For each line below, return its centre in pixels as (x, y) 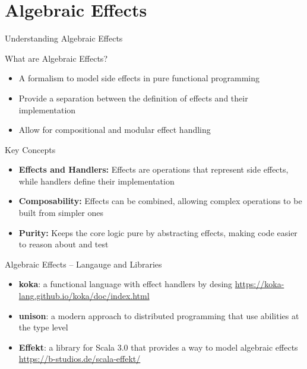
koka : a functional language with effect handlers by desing (126, 284)
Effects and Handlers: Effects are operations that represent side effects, (153, 169)
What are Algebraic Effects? (56, 58)
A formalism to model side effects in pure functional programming (139, 78)
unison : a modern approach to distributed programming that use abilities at (159, 315)
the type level (43, 327)
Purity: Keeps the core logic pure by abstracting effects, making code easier (158, 232)
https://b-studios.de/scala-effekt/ (80, 359)
